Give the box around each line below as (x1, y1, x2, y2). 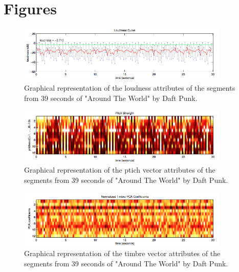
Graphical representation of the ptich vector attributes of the (24, 164, 215, 175)
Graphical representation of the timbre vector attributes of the (24, 248, 221, 259)
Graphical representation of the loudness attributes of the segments (24, 82, 235, 93)
